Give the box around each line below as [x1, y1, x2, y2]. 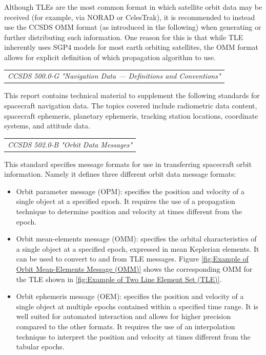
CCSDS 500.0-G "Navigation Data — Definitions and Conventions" [8, 70, 221, 81]
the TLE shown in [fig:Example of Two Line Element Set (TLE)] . [16, 273, 222, 284]
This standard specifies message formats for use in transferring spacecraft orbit [4, 158, 252, 169]
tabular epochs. [16, 341, 65, 352]
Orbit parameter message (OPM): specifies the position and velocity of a [16, 185, 244, 196]
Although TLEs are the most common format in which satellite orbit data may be [4, 2, 262, 12]
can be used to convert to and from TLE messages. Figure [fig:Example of [16, 253, 249, 264]
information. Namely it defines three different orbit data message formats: [4, 169, 236, 179]
